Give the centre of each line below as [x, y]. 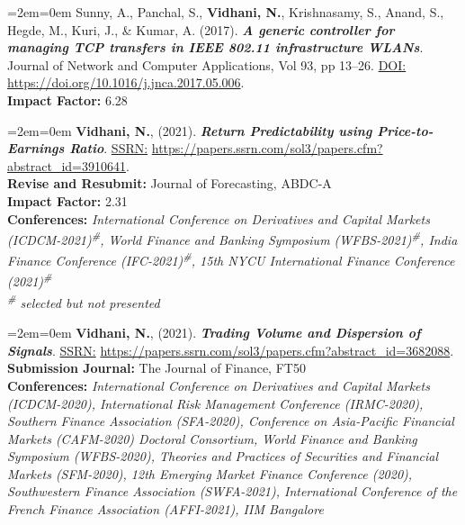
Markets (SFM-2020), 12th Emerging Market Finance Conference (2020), [210, 473]
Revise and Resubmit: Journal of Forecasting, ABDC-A [170, 183]
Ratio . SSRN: [109, 148]
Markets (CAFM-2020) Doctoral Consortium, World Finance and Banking [212, 438]
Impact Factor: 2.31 [67, 200]
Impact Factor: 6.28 [67, 100]
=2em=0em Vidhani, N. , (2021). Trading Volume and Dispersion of [214, 333]
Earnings [36, 148]
